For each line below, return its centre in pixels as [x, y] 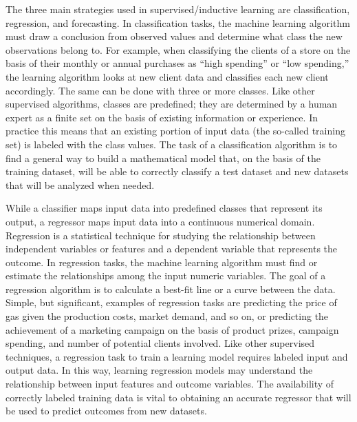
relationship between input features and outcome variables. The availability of [170, 384]
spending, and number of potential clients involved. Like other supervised [160, 343]
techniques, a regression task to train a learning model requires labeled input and [177, 356]
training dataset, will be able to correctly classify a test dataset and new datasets [177, 171]
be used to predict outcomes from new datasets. [106, 411]
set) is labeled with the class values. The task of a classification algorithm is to [172, 144]
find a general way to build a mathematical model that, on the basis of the [163, 158]
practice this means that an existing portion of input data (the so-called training [175, 131]
